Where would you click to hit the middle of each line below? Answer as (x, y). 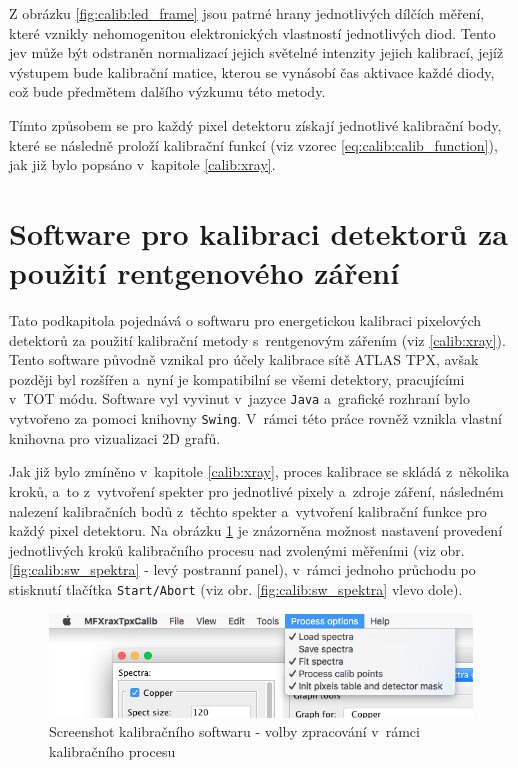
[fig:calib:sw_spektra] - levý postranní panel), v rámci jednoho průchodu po (242, 569)
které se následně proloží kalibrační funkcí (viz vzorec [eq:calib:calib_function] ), (253, 144)
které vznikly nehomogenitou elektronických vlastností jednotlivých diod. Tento (252, 32)
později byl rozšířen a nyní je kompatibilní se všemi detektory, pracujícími (237, 378)
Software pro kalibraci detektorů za (258, 232)
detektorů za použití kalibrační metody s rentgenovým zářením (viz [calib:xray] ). (257, 339)
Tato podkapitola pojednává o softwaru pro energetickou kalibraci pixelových (245, 320)
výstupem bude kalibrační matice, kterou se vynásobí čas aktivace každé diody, (252, 71)
